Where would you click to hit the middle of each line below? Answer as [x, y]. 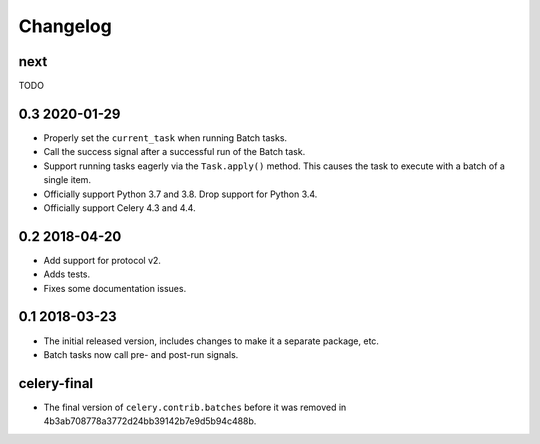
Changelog [65, 26]
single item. [67, 180]
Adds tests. [66, 274]
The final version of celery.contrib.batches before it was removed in [195, 407]
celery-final [56, 383]
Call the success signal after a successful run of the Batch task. [174, 152]
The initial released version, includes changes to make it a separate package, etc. [211, 341]
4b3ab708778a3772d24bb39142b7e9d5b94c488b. [150, 421]
